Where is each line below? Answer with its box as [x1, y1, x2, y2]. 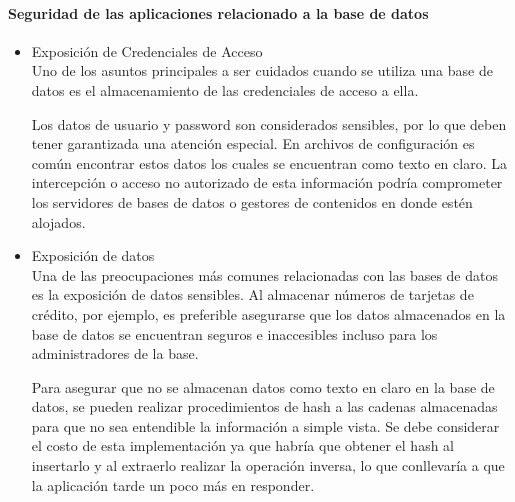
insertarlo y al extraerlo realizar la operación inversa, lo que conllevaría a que [31, 455, 505, 476]
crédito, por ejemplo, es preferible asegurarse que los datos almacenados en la [31, 303, 506, 324]
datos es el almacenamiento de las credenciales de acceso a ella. [31, 79, 419, 100]
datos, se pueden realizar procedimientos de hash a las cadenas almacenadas [31, 396, 498, 417]
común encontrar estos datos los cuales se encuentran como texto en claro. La [31, 152, 507, 173]
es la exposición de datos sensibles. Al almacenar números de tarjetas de [31, 284, 474, 305]
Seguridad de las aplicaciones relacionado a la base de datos [8, 2, 429, 23]
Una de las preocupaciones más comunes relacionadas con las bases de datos [31, 264, 498, 285]
